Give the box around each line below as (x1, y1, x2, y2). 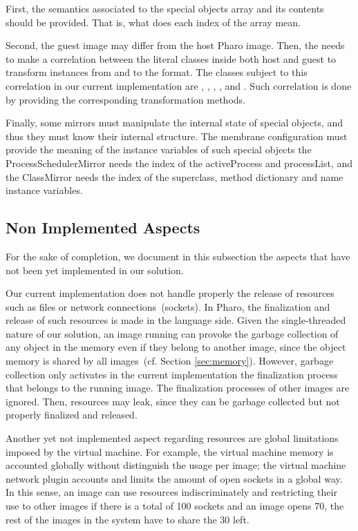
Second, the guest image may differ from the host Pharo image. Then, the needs (6, 38, 345, 52)
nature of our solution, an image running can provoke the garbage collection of (6, 326, 339, 340)
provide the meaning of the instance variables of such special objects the (6, 142, 312, 157)
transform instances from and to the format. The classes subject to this (6, 65, 308, 79)
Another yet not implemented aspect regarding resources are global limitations (6, 431, 339, 445)
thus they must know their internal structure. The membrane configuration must (6, 128, 348, 143)
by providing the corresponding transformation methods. (6, 92, 245, 106)
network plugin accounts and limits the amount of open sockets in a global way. (6, 471, 343, 485)
